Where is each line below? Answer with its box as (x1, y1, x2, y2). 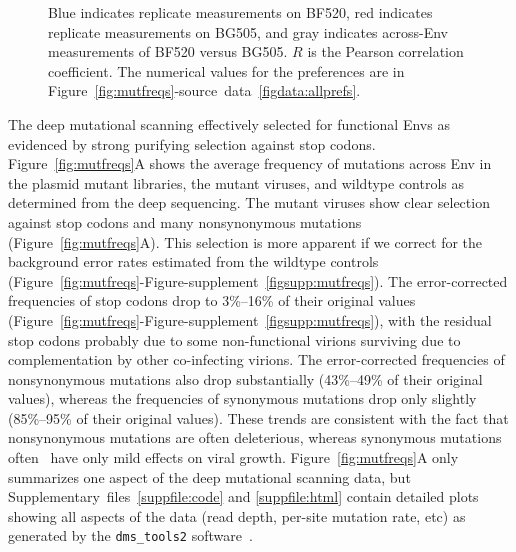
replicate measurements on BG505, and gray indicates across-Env (48, 21, 448, 42)
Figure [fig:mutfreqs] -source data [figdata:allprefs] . (48, 80, 361, 101)
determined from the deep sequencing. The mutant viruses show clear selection (8, 192, 490, 213)
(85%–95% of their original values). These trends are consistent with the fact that (8, 407, 509, 428)
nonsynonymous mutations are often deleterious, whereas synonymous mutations (8, 427, 502, 448)
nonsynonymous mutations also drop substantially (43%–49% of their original (8, 368, 483, 389)
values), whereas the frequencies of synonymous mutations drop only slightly (8, 388, 477, 409)
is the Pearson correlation (307, 41, 464, 62)
